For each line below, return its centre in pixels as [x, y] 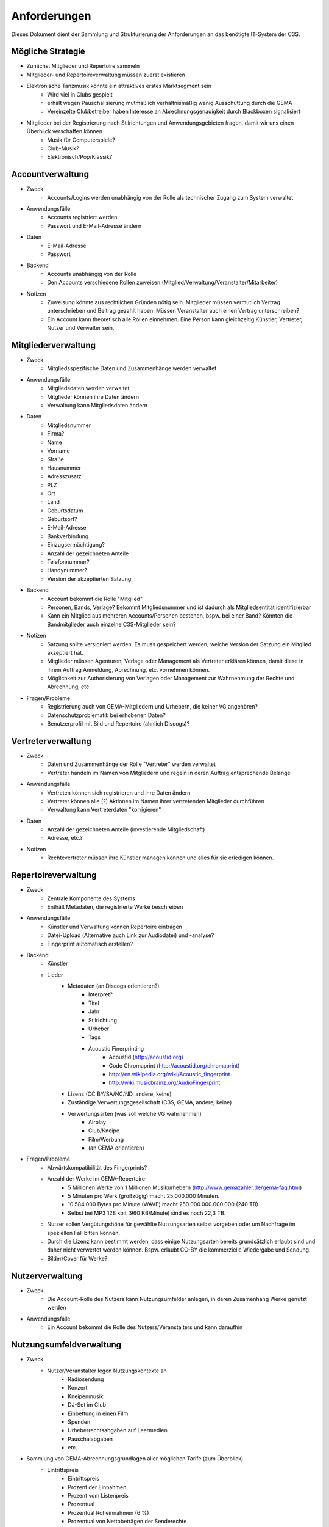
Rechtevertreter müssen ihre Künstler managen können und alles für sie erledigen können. [161, 858]
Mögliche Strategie [48, 52]
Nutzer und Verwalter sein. [81, 328]
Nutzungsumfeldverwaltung [66, 1345]
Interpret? [101, 994]
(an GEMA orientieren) [116, 1148]
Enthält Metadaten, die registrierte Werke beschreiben [115, 906]
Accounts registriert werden [82, 217]
